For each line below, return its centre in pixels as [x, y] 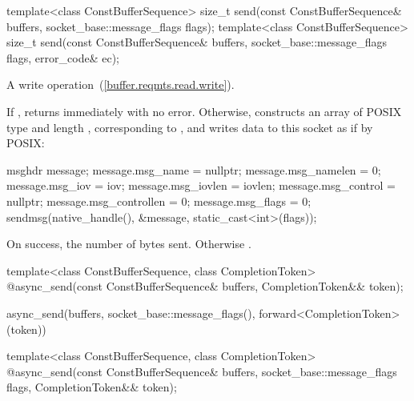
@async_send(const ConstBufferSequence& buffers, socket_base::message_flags [202, 371]
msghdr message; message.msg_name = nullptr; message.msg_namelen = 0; [194, 169]
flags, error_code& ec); [63, 57]
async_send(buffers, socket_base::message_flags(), [131, 313]
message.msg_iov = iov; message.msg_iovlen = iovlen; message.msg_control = [201, 185]
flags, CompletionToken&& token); [92, 387]
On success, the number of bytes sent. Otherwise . [129, 244]
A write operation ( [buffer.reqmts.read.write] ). [121, 84]
